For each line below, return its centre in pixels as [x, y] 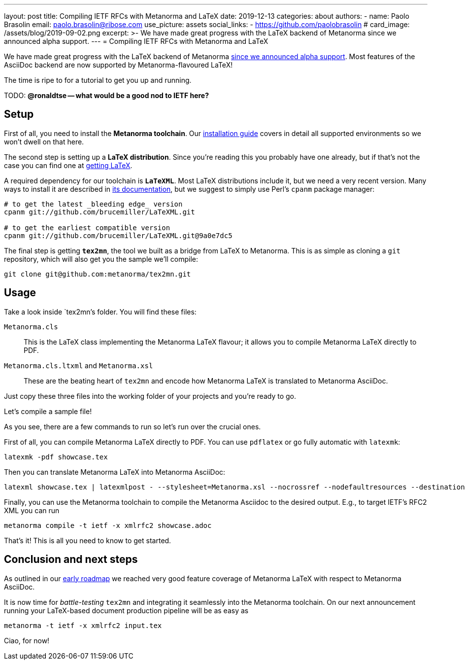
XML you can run [32, 510]
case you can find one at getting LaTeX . [68, 165]
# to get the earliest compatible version [87, 227]
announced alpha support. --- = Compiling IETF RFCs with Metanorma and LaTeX [136, 41]
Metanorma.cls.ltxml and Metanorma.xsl [79, 365]
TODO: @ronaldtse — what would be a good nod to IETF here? [107, 95]
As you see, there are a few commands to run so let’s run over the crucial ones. [133, 426]
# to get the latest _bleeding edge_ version [93, 204]
